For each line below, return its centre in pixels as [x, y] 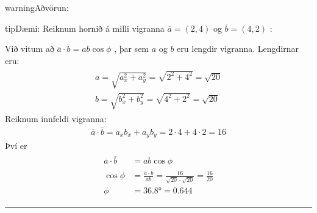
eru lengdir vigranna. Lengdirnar [238, 49]
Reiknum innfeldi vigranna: [56, 119]
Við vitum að [30, 49]
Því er [16, 146]
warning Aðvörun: [37, 7]
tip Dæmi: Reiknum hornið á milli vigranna [85, 28]
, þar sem [132, 49]
